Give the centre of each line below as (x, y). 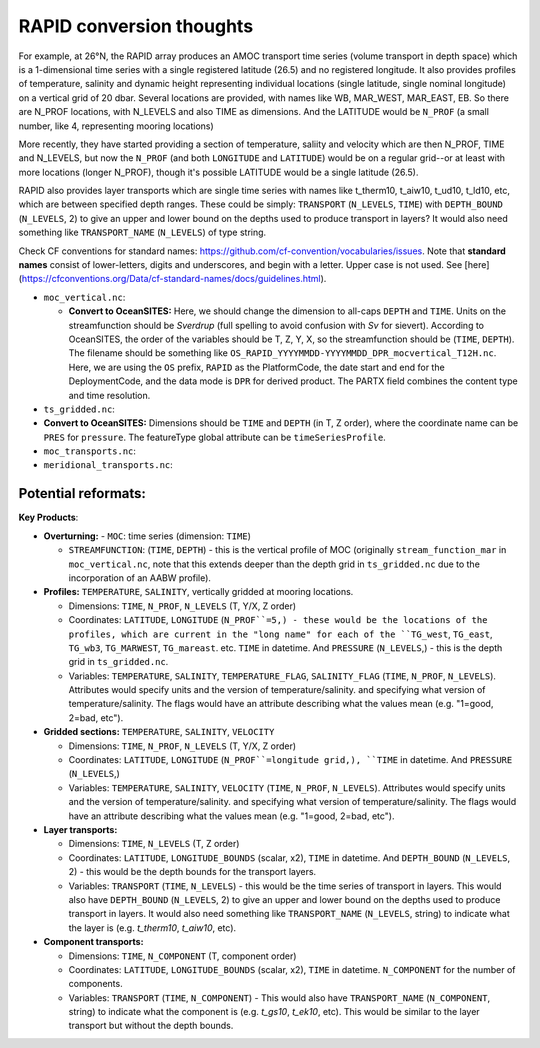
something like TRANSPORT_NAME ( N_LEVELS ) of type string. (142, 232)
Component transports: (93, 942)
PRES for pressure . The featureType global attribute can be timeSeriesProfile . (215, 437)
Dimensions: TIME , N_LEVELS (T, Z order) (154, 844)
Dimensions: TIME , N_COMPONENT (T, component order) (182, 956)
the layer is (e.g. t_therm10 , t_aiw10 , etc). (152, 927)
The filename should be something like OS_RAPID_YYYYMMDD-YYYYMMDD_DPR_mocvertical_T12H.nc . (282, 353)
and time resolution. (109, 395)
